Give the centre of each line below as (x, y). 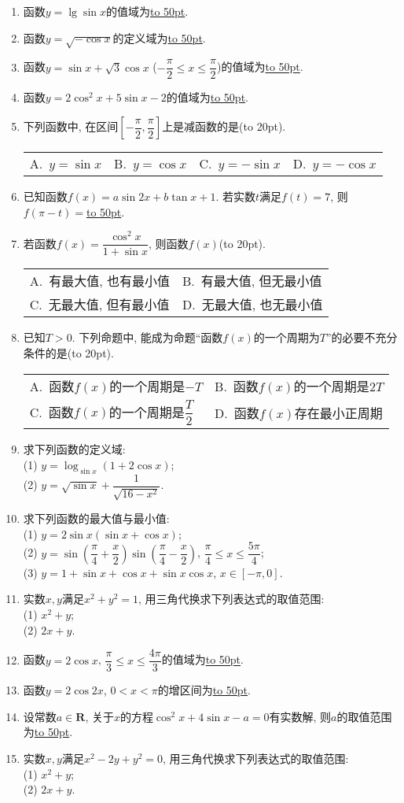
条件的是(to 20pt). (68, 352)
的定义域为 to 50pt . (159, 37)
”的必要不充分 (362, 337)
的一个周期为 (286, 337)
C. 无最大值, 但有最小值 (99, 305)
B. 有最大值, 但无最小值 (252, 281)
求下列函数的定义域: (74, 449)
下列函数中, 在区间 (71, 126)
